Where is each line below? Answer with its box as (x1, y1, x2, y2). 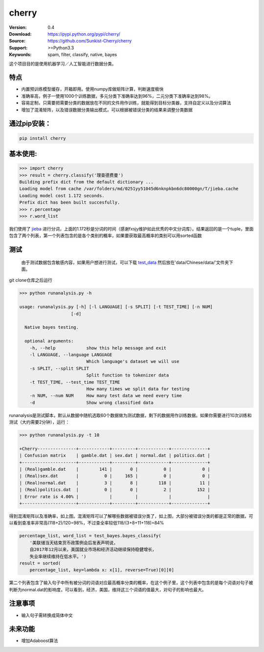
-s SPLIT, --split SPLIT (29, 365, 89, 371)
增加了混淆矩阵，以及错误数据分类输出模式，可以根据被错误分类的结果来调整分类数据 (21, 106, 193, 112)
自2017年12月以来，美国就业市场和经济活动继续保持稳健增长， (29, 547, 156, 552)
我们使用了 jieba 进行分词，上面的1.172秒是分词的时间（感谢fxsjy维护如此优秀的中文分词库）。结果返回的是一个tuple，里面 (9, 226, 254, 231)
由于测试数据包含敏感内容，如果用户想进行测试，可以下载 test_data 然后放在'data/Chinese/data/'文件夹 (21, 259, 229, 265)
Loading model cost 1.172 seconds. (19, 193, 105, 198)
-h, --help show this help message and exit (29, 345, 167, 351)
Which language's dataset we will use (86, 359, 179, 364)
